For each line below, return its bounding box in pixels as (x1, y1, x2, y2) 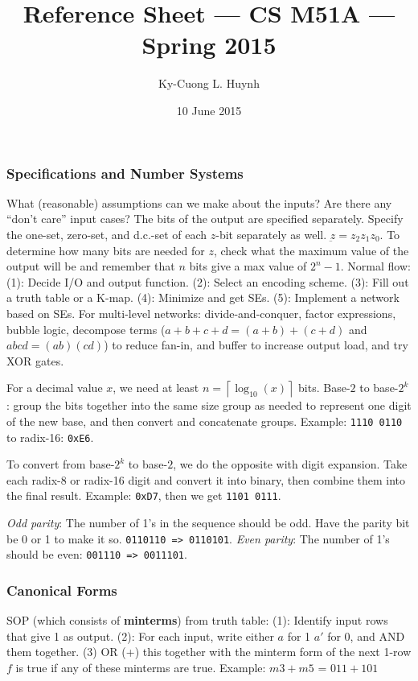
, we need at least (113, 379, 199, 396)
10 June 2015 (176, 101, 242, 118)
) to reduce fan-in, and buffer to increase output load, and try (104, 336, 408, 353)
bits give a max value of (189, 258, 307, 274)
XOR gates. (6, 352, 64, 369)
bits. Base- (298, 379, 350, 396)
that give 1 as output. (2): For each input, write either (6, 627, 274, 644)
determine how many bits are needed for (6, 241, 205, 258)
